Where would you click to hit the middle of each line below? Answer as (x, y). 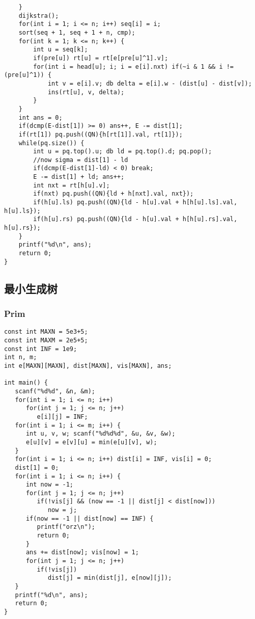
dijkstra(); (39, 16)
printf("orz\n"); (66, 527)
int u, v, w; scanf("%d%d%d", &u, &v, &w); (101, 434)
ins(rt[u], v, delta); (86, 92)
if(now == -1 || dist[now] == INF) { (90, 518)
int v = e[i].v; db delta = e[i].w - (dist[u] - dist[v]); (150, 83)
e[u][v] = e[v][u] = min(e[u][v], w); (91, 442)
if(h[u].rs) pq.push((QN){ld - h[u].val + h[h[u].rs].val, (135, 219)
